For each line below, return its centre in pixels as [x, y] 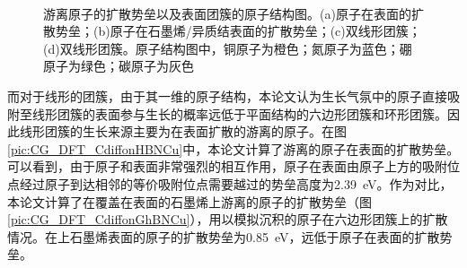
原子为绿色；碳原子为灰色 [119, 66]
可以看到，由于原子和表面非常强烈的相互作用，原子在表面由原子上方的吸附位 [233, 166]
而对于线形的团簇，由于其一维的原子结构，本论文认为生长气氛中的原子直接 [227, 95]
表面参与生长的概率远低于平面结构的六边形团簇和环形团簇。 [271, 113]
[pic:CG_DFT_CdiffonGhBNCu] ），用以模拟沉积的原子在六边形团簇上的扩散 [228, 219]
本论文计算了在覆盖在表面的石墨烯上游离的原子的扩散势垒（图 [189, 201]
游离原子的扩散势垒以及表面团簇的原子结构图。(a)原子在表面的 [227, 13]
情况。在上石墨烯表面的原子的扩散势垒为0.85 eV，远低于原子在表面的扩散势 [230, 236]
